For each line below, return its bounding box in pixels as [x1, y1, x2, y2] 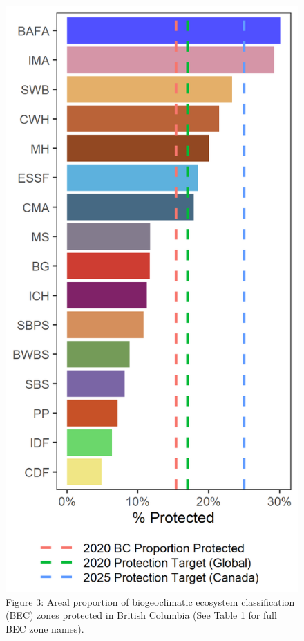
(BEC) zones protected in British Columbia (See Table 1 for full [6, 608, 277, 622]
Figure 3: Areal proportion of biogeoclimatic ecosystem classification [6, 594, 295, 609]
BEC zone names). [6, 621, 84, 635]
